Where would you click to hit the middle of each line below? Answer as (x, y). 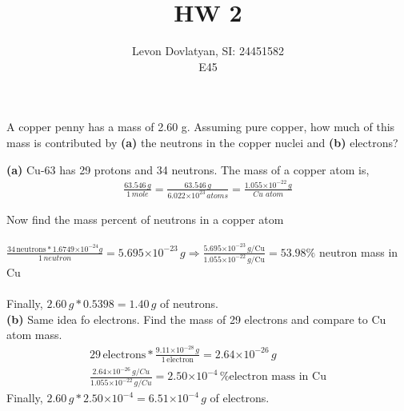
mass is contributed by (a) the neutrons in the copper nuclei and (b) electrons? (202, 142)
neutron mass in (358, 251)
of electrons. (240, 398)
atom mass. (34, 335)
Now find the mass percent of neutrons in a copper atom (145, 219)
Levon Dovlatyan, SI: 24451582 (208, 51)
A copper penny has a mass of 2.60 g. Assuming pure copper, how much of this (201, 127)
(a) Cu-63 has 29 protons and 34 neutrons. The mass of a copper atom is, (188, 169)
